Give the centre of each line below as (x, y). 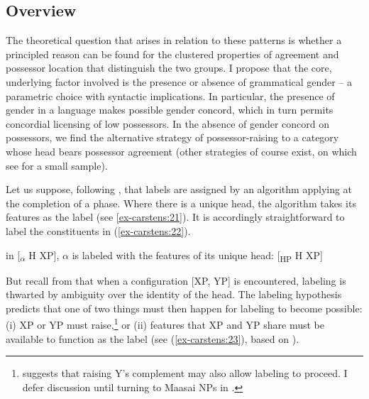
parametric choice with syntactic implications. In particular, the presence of (170, 95)
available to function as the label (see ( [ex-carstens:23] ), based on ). (153, 338)
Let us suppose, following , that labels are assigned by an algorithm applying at (179, 189)
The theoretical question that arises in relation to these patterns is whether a (174, 40)
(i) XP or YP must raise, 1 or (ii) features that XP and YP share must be (165, 324)
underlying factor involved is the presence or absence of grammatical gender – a (179, 81)
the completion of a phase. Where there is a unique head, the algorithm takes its (181, 203)
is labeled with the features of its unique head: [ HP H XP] (197, 256)
